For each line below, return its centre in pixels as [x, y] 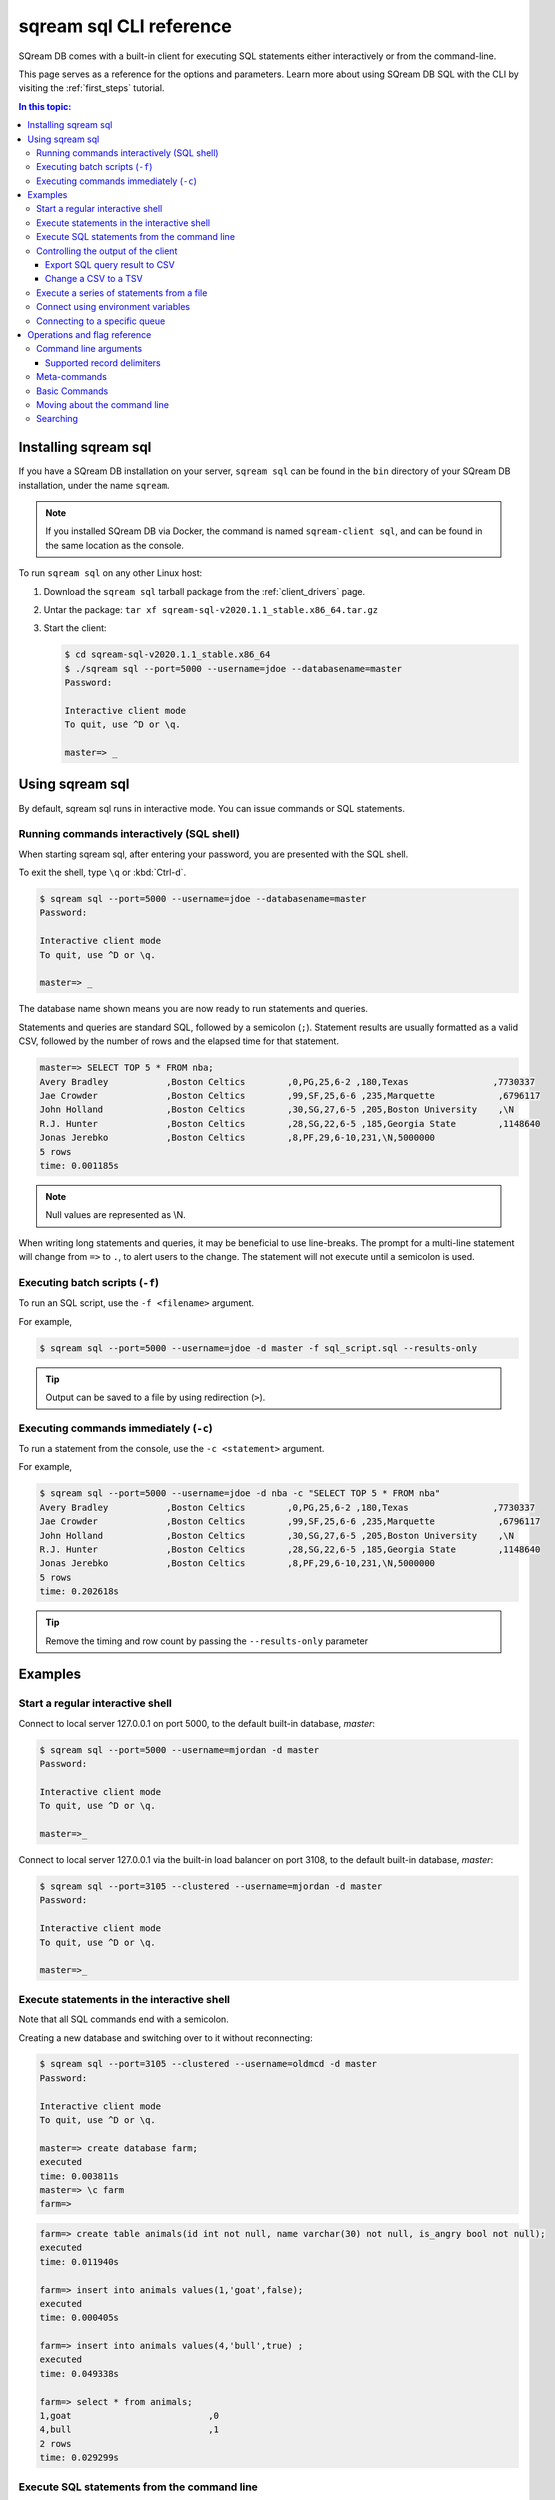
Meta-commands [71, 377]
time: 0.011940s [79, 2261]
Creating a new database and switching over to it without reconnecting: [166, 2037]
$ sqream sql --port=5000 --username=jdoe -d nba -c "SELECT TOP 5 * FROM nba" [240, 1493]
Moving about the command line [103, 404]
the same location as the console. [115, 545]
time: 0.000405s [79, 2318]
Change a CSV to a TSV [94, 279]
